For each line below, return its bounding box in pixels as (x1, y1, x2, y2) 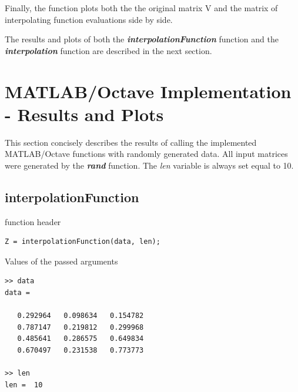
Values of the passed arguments (5, 254, 118, 267)
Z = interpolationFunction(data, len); (5, 237, 160, 246)
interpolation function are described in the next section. (5, 44, 212, 56)
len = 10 (5, 380, 43, 389)
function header (5, 215, 61, 227)
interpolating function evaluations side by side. (5, 13, 173, 25)
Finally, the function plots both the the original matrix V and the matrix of (5, 2, 278, 14)
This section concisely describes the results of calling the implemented (5, 136, 257, 148)
